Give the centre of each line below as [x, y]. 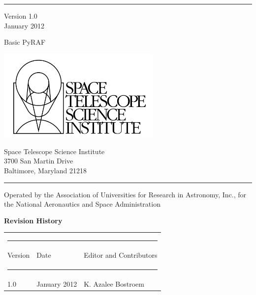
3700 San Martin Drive [39, 161]
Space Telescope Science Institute [54, 151]
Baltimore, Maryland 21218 [45, 170]
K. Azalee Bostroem [114, 284]
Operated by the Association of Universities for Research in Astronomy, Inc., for [125, 194]
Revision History [33, 220]
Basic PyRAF [25, 42]
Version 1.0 [21, 16]
